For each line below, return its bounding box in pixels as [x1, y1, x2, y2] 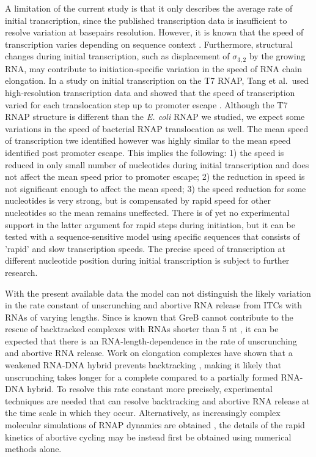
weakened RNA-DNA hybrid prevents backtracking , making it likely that [5, 359, 282, 371]
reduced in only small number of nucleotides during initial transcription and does [5, 158, 309, 171]
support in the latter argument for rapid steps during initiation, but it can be [5, 218, 295, 231]
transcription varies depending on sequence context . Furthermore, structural [5, 37, 293, 50]
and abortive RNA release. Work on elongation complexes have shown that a [5, 346, 293, 359]
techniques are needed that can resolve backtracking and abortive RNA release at [5, 394, 310, 407]
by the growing [249, 50, 306, 62]
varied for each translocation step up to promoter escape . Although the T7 [5, 98, 288, 111]
